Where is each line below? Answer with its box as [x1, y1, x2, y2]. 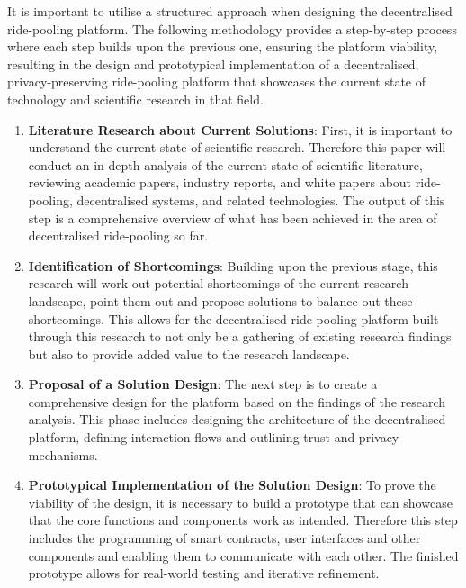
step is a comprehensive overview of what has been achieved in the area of [28, 208, 437, 227]
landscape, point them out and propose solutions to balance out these [28, 291, 413, 310]
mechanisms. [28, 445, 98, 464]
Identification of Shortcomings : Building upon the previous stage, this [28, 256, 438, 275]
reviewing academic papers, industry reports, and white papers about [28, 173, 412, 192]
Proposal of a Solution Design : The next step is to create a [28, 375, 378, 394]
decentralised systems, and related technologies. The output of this [76, 190, 445, 209]
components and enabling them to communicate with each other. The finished [28, 546, 459, 565]
